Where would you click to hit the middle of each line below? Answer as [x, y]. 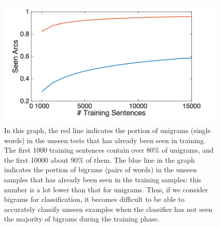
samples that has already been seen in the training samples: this [103, 180]
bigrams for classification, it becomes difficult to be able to [94, 199]
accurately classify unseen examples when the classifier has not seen [108, 209]
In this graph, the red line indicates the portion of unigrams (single [107, 130]
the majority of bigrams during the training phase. [82, 219]
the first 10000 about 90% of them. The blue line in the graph [99, 159]
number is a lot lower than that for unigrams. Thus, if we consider [106, 189]
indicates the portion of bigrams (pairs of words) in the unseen [101, 169]
